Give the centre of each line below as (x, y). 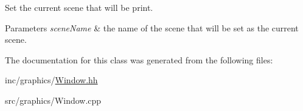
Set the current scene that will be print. (79, 7)
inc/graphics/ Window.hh (51, 80)
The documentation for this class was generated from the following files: (139, 59)
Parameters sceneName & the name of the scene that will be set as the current (152, 27)
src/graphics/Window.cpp (53, 100)
